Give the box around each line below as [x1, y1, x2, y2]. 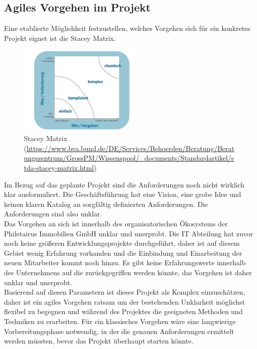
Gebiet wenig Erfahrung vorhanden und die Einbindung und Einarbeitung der [4, 247, 242, 258]
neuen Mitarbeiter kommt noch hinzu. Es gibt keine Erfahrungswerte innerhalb [4, 257, 246, 268]
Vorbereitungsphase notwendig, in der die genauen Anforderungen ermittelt [4, 326, 235, 336]
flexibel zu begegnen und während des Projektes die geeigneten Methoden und [4, 306, 243, 317]
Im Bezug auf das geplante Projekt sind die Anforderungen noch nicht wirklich [4, 179, 245, 189]
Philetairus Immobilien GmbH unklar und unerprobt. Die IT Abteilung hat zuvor [4, 228, 253, 238]
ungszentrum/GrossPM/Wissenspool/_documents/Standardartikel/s [24, 153, 234, 163]
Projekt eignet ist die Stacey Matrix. [4, 32, 116, 43]
